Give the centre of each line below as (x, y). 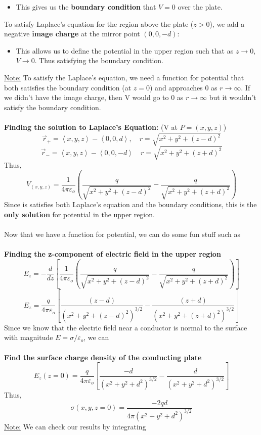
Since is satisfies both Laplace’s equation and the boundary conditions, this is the (130, 204)
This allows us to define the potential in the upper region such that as (125, 50)
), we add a (227, 23)
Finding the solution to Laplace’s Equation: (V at (91, 127)
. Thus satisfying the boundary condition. (99, 60)
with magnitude (29, 337)
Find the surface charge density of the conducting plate (103, 357)
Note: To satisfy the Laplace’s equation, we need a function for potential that (124, 77)
